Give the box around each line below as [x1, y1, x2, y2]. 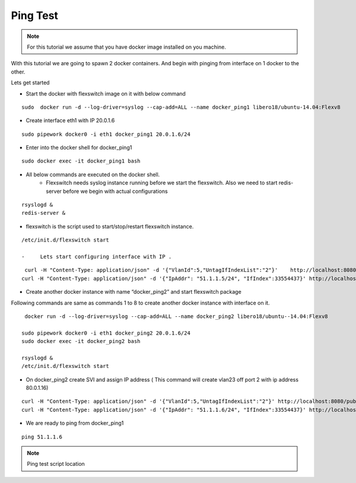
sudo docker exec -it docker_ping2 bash [21, 338, 141, 345]
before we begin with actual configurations [63, 188, 169, 195]
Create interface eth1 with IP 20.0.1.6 [26, 117, 115, 124]
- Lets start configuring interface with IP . [21, 253, 172, 260]
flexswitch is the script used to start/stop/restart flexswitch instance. [26, 223, 194, 230]
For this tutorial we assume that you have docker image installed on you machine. [27, 43, 227, 50]
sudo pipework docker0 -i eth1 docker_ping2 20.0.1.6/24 [21, 329, 191, 336]
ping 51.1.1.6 [21, 433, 62, 440]
